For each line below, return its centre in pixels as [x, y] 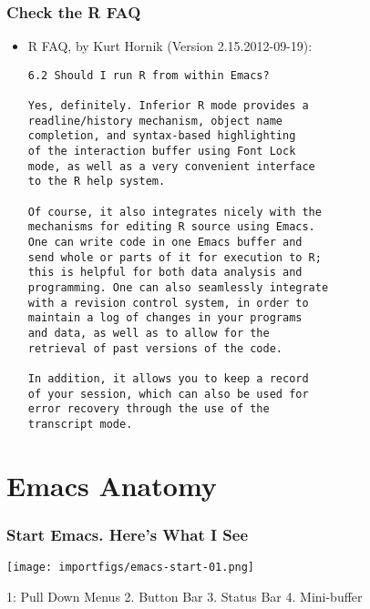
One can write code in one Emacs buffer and [165, 243]
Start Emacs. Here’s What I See [128, 534]
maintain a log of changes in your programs [165, 318]
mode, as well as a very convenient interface [171, 166]
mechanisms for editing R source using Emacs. [171, 227]
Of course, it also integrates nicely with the [175, 212]
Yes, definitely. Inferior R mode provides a [168, 106]
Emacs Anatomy [112, 485]
